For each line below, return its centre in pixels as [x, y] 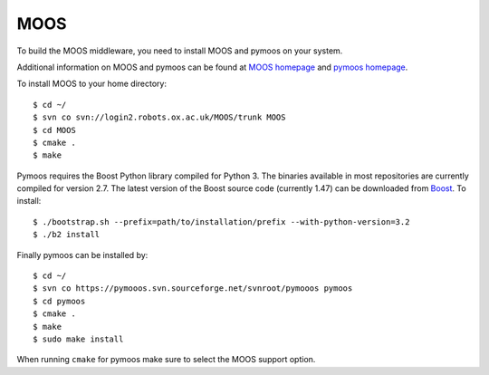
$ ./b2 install [67, 235]
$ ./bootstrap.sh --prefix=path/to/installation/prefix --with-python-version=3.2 [221, 221]
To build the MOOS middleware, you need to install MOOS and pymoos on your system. [180, 51]
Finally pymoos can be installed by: [82, 255]
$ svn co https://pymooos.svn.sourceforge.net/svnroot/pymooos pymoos [193, 288]
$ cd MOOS [54, 130]
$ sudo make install [78, 339]
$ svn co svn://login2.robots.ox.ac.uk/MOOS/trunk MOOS [159, 117]
